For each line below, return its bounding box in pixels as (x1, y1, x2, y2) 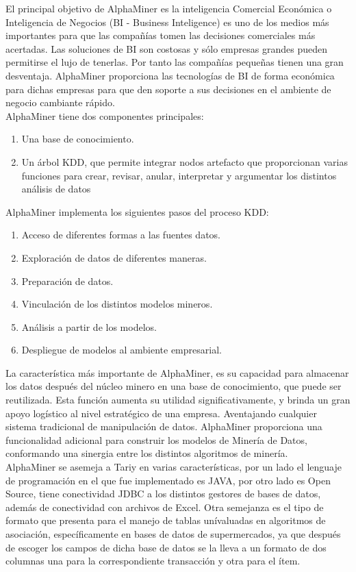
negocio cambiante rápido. (5, 95, 115, 110)
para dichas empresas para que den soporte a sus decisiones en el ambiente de (5, 82, 331, 96)
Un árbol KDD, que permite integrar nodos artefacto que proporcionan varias (21, 154, 348, 169)
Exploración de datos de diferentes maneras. (21, 250, 207, 264)
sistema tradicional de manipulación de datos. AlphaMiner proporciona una (5, 419, 322, 434)
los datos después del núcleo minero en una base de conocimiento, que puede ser (5, 379, 342, 393)
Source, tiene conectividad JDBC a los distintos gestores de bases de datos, (5, 486, 321, 501)
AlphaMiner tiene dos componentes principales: (5, 108, 204, 123)
